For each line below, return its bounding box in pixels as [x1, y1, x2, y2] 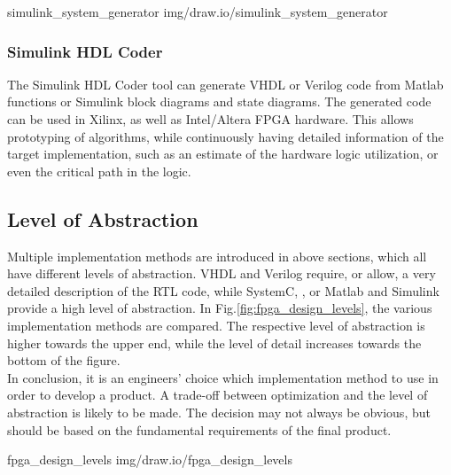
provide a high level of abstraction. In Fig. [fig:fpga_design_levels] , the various [7, 299, 432, 317]
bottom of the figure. [7, 351, 121, 370]
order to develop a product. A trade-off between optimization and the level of [7, 385, 428, 404]
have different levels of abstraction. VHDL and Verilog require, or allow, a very [7, 264, 436, 283]
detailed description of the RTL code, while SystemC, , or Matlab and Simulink [7, 281, 439, 300]
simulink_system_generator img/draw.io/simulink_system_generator [7, 3, 388, 20]
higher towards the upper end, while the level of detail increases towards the [7, 333, 422, 352]
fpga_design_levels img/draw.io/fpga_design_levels [7, 450, 292, 469]
